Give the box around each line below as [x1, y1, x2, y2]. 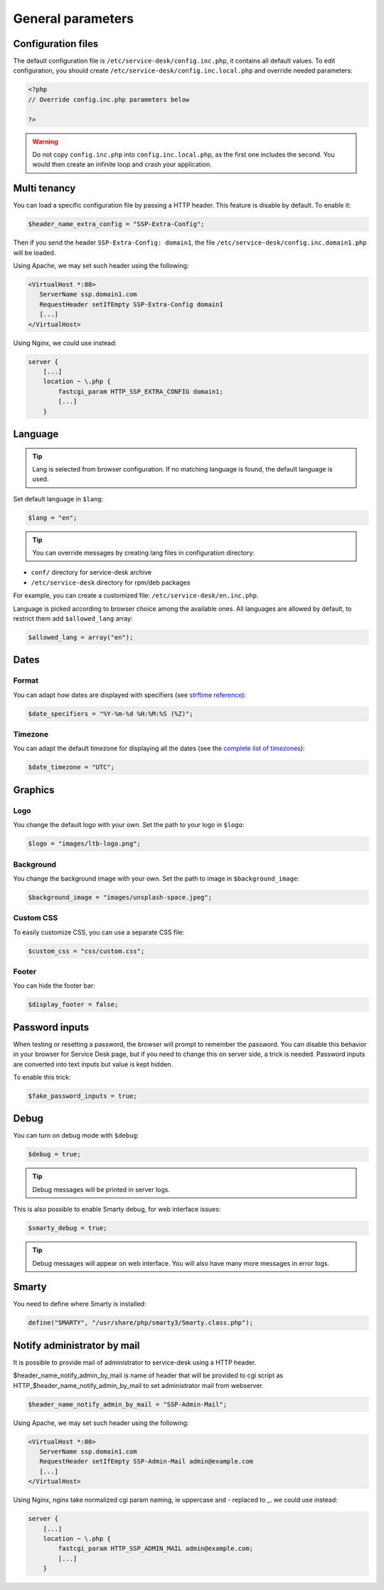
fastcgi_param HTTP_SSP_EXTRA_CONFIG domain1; [58, 388, 223, 395]
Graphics [13, 784, 55, 796]
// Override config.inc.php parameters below [28, 95, 190, 103]
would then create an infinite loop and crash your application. [32, 160, 213, 169]
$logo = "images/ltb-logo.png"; [28, 840, 142, 848]
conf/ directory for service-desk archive [31, 568, 152, 577]
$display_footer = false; [28, 1001, 119, 1009]
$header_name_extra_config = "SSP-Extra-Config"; [28, 220, 205, 228]
